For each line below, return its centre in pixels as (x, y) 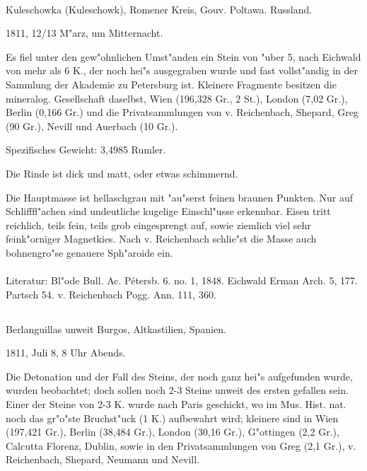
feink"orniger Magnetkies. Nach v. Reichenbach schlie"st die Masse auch (161, 239)
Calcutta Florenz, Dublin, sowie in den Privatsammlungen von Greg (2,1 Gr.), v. (181, 445)
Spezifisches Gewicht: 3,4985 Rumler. (86, 150)
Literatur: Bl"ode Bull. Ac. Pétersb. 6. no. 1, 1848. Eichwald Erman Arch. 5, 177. (182, 280)
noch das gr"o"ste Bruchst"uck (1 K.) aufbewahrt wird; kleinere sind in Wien (172, 418)
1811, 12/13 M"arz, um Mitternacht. (85, 33)
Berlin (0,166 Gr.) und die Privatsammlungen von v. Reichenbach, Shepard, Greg (182, 112)
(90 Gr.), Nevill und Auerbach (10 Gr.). (92, 126)
